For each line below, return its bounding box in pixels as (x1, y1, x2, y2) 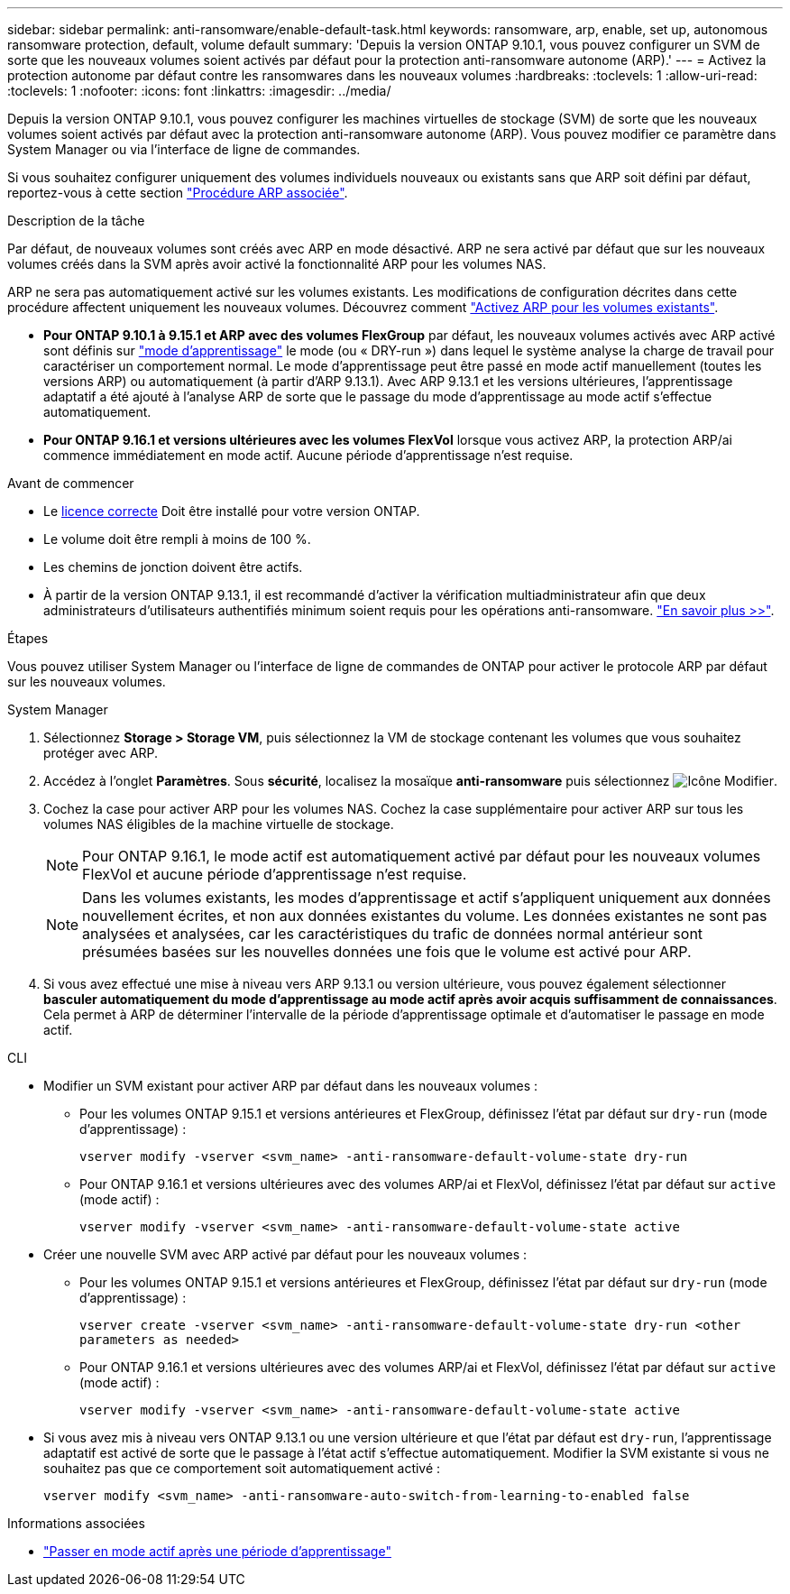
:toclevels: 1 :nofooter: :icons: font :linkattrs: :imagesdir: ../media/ (7, 83, 391, 98)
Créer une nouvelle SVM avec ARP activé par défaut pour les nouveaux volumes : (43, 1247, 528, 1262)
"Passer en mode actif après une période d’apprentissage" (43, 1543, 391, 1559)
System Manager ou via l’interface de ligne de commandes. (7, 142, 361, 157)
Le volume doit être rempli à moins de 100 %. (43, 531, 311, 547)
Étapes (7, 631, 49, 646)
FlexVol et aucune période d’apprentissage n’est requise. (82, 865, 467, 883)
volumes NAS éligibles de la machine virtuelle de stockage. (43, 816, 394, 832)
